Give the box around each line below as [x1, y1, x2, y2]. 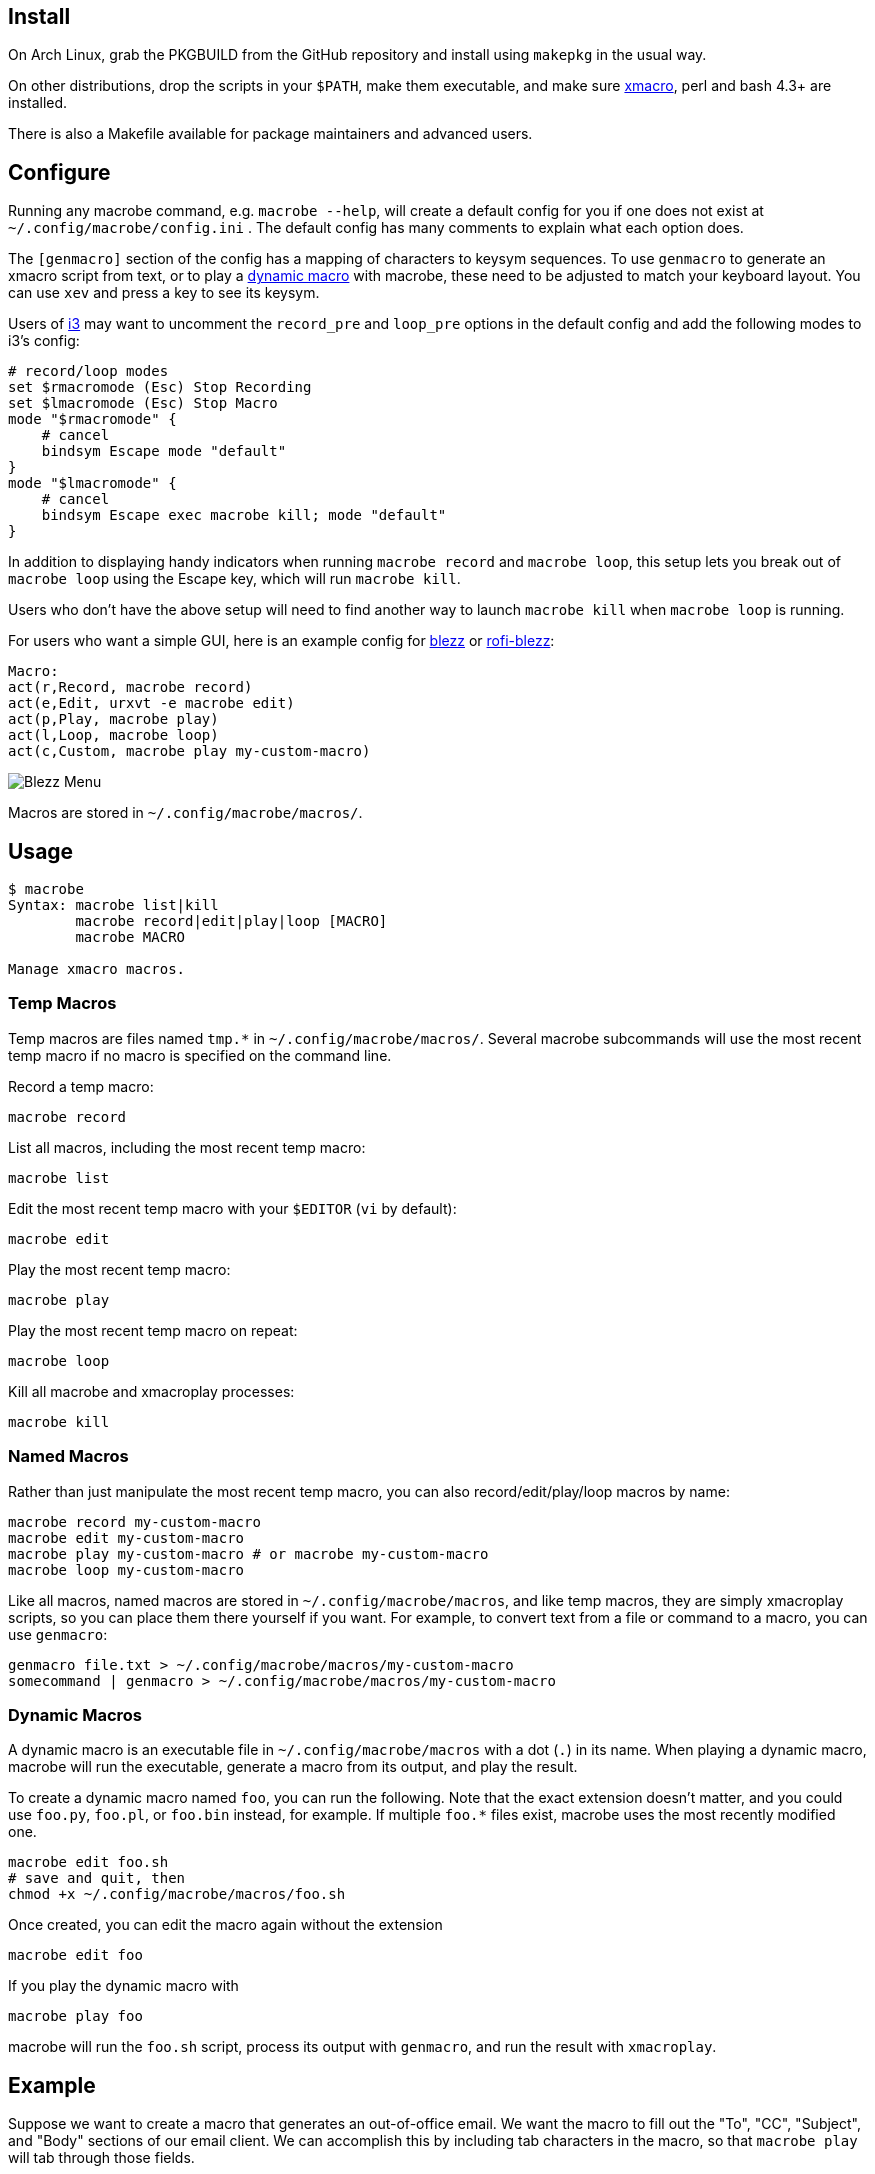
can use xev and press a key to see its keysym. [8, 284, 320, 302]
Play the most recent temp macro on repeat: [8, 1321, 298, 1339]
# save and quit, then [8, 1870, 186, 1887]
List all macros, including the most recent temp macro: [8, 1138, 366, 1156]
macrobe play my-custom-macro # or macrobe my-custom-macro [8, 1545, 489, 1562]
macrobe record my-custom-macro [8, 1513, 261, 1530]
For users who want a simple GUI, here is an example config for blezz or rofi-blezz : [8, 632, 555, 650]
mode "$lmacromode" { [8, 475, 177, 492]
